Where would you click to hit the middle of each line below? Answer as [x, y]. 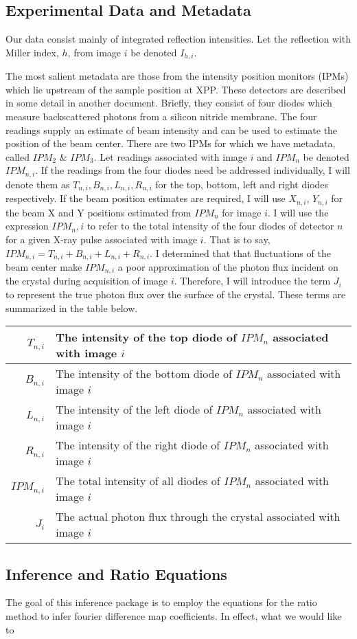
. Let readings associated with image [171, 156]
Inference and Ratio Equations [116, 573]
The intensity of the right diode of [138, 445]
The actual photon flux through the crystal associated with [198, 517]
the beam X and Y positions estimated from [99, 212]
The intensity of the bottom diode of [144, 374]
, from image [94, 52]
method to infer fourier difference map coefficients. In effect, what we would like [174, 616]
